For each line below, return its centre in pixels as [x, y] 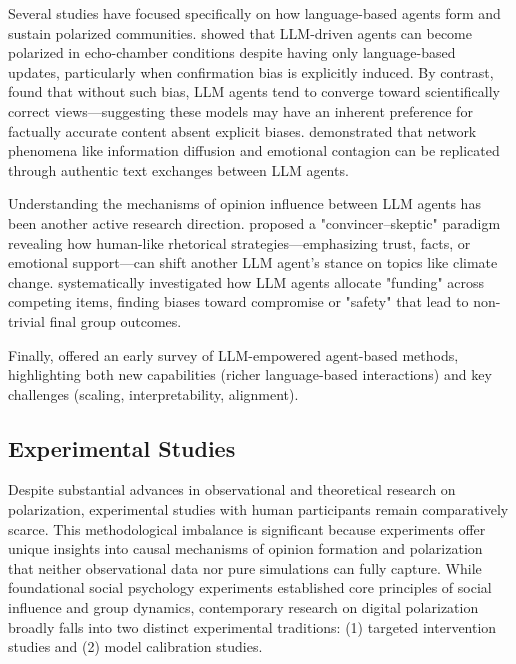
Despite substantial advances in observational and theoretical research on [232, 489]
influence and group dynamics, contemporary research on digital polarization [243, 607]
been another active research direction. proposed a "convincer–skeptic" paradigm [254, 222]
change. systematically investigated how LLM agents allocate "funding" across [246, 281]
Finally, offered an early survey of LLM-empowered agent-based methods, [233, 354]
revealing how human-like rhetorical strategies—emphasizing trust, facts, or [239, 242]
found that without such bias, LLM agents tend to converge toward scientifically [254, 91]
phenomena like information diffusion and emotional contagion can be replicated [254, 150]
